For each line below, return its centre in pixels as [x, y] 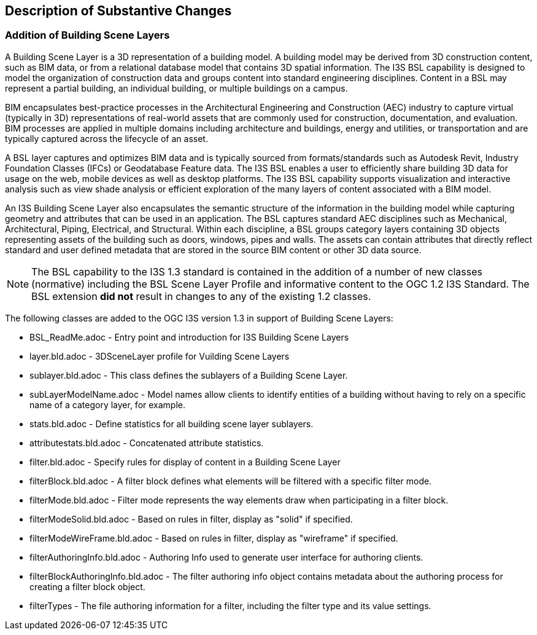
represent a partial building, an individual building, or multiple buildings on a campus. [176, 88]
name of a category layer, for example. [108, 404]
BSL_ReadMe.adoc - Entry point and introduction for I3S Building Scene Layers [189, 337]
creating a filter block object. [87, 586]
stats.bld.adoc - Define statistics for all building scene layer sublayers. [172, 424]
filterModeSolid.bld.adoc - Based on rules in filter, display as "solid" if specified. [191, 519]
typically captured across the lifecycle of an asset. [106, 138]
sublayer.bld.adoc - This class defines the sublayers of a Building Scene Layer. [189, 375]
